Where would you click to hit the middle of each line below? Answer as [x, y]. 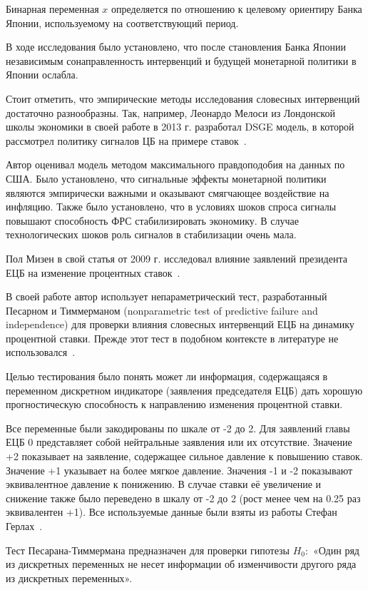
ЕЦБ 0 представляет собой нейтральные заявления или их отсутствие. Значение [179, 442]
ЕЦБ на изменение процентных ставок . [93, 272]
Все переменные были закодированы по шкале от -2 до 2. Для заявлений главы [178, 428]
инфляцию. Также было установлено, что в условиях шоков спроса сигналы [171, 207]
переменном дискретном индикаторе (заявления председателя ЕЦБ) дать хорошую [184, 390]
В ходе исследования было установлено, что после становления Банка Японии [176, 47]
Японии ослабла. [42, 75]
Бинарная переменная [52, 9]
